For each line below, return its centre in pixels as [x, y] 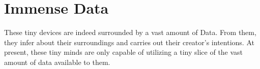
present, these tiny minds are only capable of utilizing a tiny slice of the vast [124, 52]
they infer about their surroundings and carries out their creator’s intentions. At [129, 42]
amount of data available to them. [57, 62]
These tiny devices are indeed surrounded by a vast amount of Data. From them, [130, 32]
